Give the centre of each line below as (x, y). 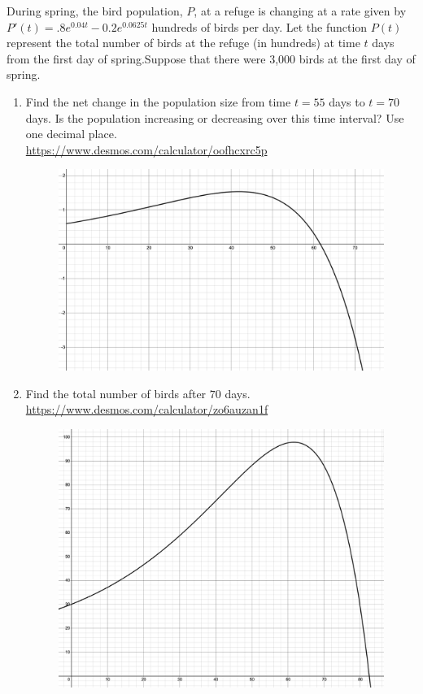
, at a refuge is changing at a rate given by (300, 11)
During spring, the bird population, (95, 11)
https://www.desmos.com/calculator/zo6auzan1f (147, 409)
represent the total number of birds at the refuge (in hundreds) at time (183, 43)
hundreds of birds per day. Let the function (259, 26)
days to (347, 101)
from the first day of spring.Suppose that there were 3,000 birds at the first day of (211, 58)
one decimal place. (71, 134)
